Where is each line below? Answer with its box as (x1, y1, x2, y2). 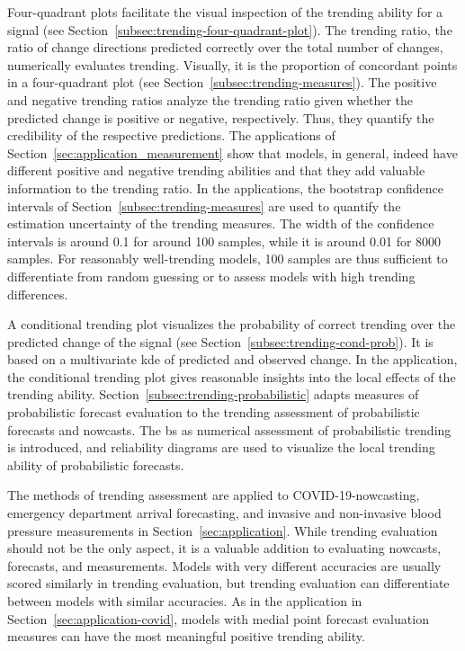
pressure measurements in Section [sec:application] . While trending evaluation (7, 521, 438, 540)
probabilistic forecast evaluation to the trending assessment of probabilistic (7, 403, 420, 422)
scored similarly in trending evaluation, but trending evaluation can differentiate (7, 574, 450, 593)
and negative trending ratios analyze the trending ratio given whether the (7, 90, 414, 109)
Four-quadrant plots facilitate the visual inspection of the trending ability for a (7, 3, 443, 21)
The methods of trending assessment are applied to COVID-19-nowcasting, (7, 486, 420, 504)
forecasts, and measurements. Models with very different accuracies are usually (7, 556, 442, 575)
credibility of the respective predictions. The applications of (7, 126, 335, 145)
